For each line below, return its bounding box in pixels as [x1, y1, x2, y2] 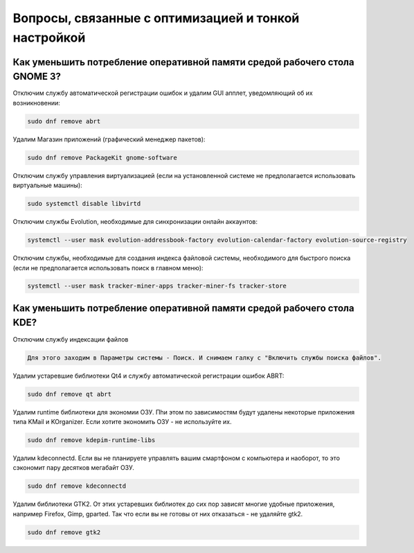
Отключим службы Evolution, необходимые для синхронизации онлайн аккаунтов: [12, 218, 258, 226]
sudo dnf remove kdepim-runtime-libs [27, 436, 156, 444]
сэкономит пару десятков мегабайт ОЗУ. [12, 464, 135, 472]
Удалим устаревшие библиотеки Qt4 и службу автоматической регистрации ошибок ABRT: [12, 371, 285, 380]
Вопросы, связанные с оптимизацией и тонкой [12, 10, 300, 26]
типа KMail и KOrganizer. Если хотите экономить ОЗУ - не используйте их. [12, 417, 232, 425]
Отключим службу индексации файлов [12, 335, 129, 343]
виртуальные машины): [12, 181, 82, 190]
